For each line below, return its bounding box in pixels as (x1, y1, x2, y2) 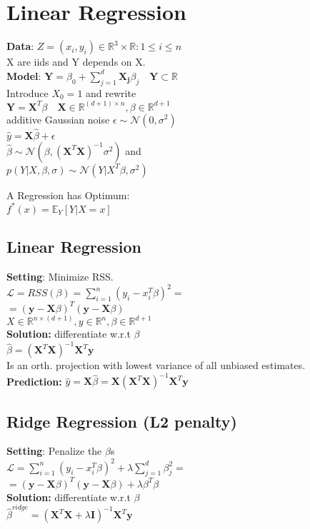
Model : (6, 68, 41, 83)
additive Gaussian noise (6, 111, 110, 126)
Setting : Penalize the (6, 443, 102, 458)
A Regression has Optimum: (6, 187, 130, 202)
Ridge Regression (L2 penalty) (6, 410, 237, 432)
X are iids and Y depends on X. (6, 54, 146, 69)
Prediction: (6, 373, 62, 388)
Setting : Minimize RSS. (6, 269, 114, 284)
